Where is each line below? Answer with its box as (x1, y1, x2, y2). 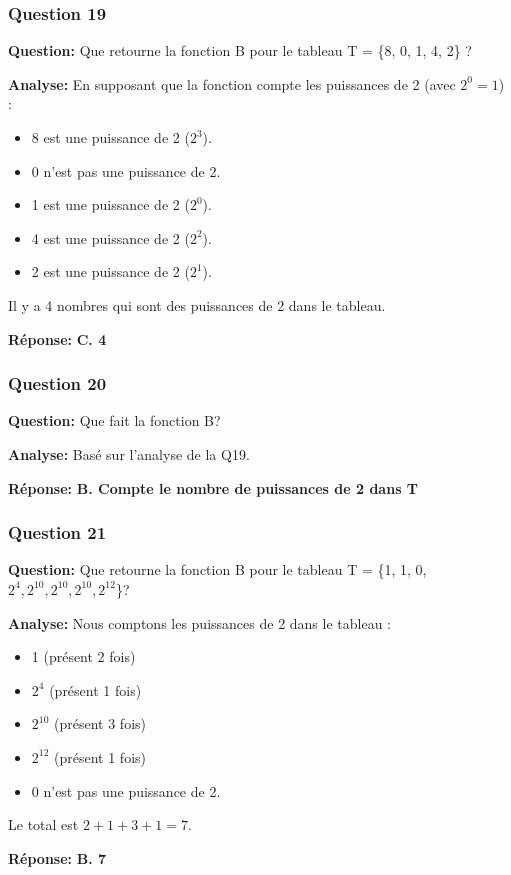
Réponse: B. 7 (8, 847, 107, 868)
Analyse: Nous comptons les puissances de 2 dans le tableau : (8, 612, 391, 633)
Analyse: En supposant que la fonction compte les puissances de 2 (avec (8, 73, 456, 94)
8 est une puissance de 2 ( (31, 127, 190, 147)
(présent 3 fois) (54, 713, 147, 734)
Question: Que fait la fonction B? (8, 410, 221, 431)
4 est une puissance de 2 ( (31, 227, 190, 248)
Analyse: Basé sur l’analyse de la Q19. (8, 443, 250, 464)
